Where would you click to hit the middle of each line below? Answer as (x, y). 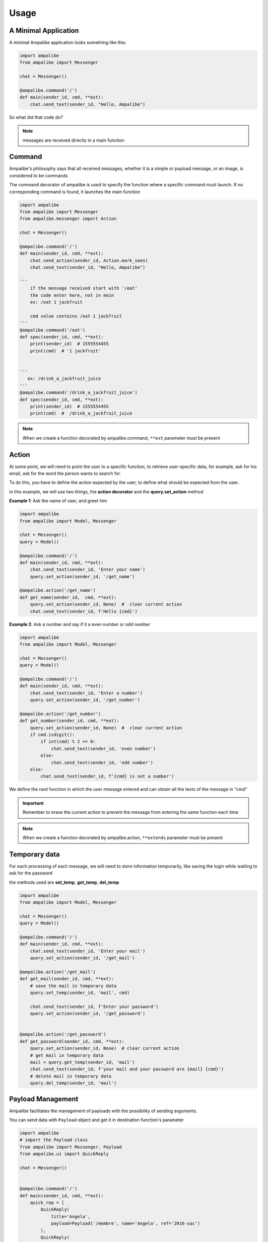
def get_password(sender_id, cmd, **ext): (72, 1041)
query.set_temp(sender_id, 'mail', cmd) (80, 993)
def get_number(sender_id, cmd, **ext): (69, 721)
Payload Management (44, 1099)
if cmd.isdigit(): (52, 735)
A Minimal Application (44, 31)
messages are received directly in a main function (73, 140)
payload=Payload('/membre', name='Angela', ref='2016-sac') (126, 1224)
